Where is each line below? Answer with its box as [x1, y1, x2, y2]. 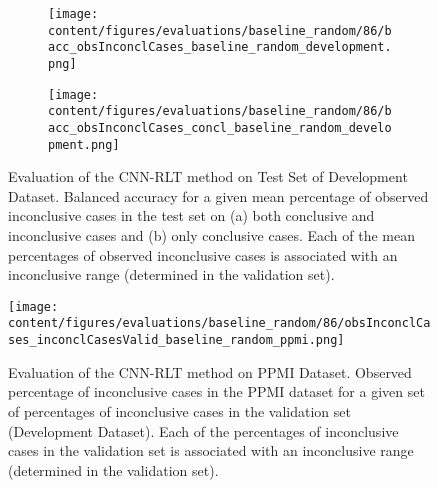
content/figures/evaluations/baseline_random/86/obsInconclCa [8, 316, 431, 331]
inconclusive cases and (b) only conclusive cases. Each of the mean [8, 225, 415, 246]
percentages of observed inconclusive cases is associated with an [8, 244, 398, 265]
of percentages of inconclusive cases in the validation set [8, 400, 351, 421]
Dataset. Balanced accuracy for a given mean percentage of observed [8, 185, 429, 206]
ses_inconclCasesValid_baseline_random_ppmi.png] [8, 333, 345, 348]
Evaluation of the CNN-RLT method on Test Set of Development [8, 166, 408, 187]
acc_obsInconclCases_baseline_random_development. [48, 40, 392, 55]
